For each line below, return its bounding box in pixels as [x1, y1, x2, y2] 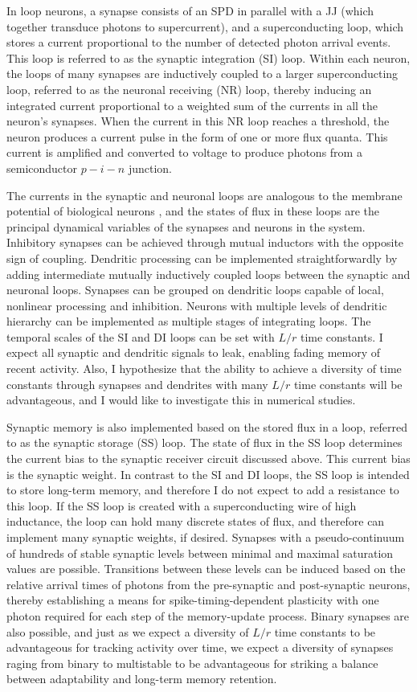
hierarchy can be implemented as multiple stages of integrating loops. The [6, 313, 371, 330]
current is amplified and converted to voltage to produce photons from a [6, 144, 362, 161]
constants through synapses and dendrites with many [6, 375, 268, 392]
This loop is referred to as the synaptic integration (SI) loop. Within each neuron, [6, 49, 411, 66]
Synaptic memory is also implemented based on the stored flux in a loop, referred [6, 418, 408, 435]
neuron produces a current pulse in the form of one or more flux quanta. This [6, 128, 388, 145]
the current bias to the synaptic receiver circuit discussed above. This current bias [6, 450, 411, 467]
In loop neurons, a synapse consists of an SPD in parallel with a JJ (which [6, 2, 374, 18]
